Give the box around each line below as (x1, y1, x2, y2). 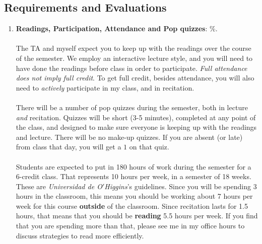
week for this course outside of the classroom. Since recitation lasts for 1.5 (16, 200, 248, 211)
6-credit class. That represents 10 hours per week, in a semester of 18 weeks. (16, 171, 251, 182)
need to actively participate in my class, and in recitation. (16, 82, 194, 93)
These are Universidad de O (16, 181, 102, 191)
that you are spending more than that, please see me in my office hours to (16, 220, 245, 231)
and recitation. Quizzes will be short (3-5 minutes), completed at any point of (16, 112, 256, 122)
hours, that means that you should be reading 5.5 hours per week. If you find (16, 210, 258, 221)
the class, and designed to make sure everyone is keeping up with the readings (16, 122, 257, 132)
